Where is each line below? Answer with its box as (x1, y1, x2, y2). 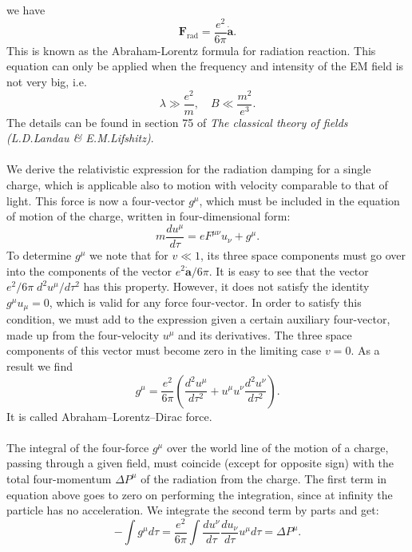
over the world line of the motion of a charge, (166, 439, 389, 455)
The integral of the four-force (6, 439, 149, 455)
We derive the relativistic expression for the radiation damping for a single (6, 161, 371, 177)
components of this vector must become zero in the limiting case (6, 342, 322, 359)
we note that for (89, 246, 168, 263)
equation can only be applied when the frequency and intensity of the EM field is (6, 58, 404, 74)
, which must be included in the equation (199, 192, 400, 208)
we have (6, 2, 46, 18)
